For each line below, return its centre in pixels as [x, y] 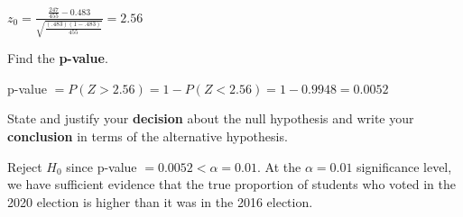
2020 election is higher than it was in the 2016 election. [160, 201]
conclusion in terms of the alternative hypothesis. [148, 136]
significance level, [404, 166]
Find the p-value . [58, 58]
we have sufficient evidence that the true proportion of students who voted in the [231, 184]
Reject [25, 166]
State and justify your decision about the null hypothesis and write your [211, 118]
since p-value [102, 166]
